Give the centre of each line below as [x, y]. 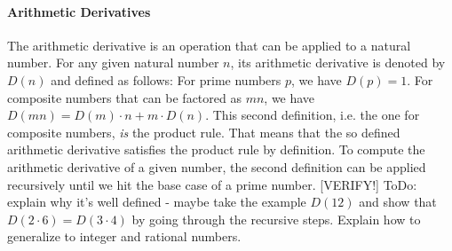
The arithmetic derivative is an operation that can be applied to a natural [209, 45]
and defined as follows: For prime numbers [166, 79]
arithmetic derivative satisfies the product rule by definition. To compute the [216, 149]
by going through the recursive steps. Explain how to [276, 219]
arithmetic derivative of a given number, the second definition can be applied [217, 166]
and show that [398, 202]
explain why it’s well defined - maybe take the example [157, 202]
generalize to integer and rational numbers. [124, 236]
